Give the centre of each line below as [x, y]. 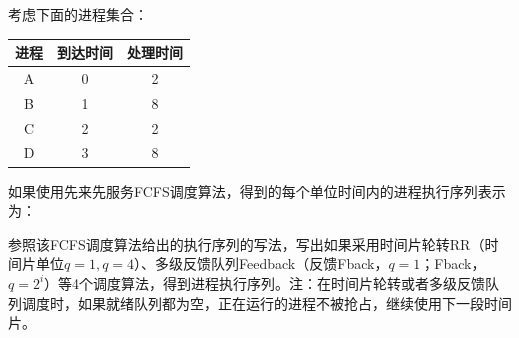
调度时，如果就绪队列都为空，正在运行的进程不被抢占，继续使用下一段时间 [266, 302]
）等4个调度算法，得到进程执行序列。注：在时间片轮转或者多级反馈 [265, 282]
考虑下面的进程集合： [78, 14]
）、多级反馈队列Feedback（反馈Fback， [261, 263]
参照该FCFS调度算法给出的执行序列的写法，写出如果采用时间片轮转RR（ [246, 243]
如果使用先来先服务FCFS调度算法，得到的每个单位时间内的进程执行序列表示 [257, 190]
